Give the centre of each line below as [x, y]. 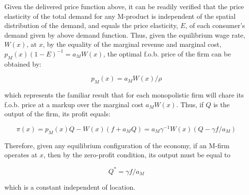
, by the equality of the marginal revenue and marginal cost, [132, 44]
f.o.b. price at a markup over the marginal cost [74, 104]
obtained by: [23, 63]
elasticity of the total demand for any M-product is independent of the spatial [120, 16]
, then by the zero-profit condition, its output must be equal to [137, 155]
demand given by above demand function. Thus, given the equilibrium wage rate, [125, 35]
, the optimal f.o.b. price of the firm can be [167, 53]
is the [221, 104]
